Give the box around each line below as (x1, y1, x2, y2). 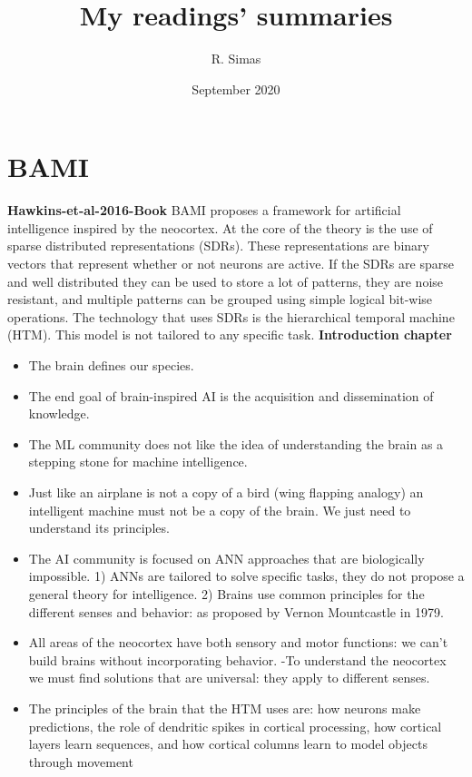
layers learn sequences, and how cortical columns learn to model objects (28, 734, 428, 753)
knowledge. (28, 404, 90, 423)
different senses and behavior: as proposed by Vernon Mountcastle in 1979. (28, 602, 444, 621)
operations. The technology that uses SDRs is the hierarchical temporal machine (7, 307, 455, 326)
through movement (28, 752, 133, 771)
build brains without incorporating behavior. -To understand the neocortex (28, 650, 447, 669)
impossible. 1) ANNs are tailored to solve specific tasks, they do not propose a (28, 566, 465, 585)
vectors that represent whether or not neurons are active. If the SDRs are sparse (7, 254, 454, 273)
